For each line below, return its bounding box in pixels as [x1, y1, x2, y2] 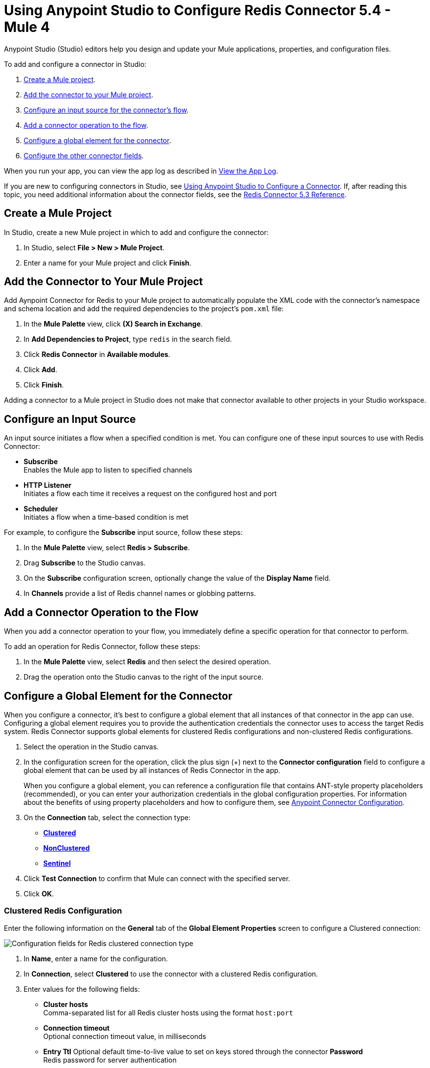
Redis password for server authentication [43, 1055, 177, 1064]
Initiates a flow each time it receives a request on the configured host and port [24, 489, 277, 498]
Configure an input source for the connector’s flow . [24, 105, 189, 114]
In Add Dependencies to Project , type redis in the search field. [24, 335, 232, 344]
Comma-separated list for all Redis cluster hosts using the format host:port [43, 1008, 293, 1017]
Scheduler [24, 504, 58, 513]
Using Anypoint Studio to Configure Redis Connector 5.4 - [4, 2, 391, 19]
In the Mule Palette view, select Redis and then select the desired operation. [24, 657, 271, 666]
